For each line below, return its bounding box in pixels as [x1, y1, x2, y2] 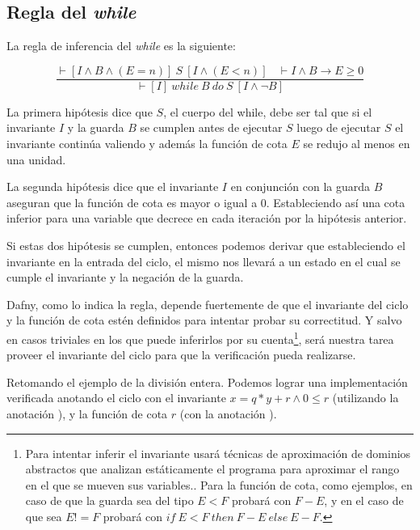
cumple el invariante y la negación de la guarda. [6, 269, 244, 286]
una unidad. [6, 151, 66, 167]
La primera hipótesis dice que [6, 103, 153, 120]
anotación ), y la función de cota [6, 405, 168, 422]
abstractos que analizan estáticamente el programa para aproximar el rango [25, 460, 400, 477]
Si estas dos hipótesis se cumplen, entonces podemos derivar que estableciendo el [6, 237, 405, 254]
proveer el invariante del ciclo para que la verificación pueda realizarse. [6, 346, 356, 363]
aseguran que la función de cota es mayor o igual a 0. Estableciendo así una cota [6, 193, 405, 210]
